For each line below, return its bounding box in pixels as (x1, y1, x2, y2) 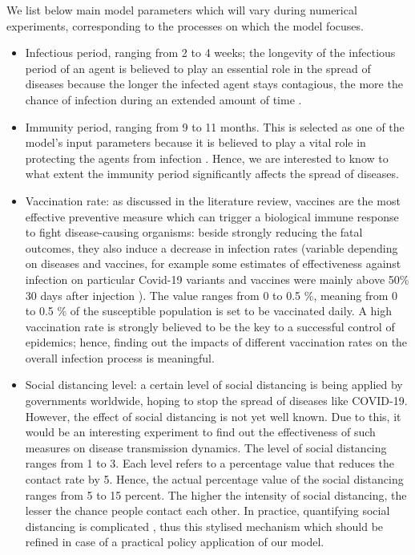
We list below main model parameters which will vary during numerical (6, 2, 357, 18)
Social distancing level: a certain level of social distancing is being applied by (25, 376, 403, 393)
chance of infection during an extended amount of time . (25, 91, 302, 107)
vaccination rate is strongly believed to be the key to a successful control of (25, 318, 395, 334)
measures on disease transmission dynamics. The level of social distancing (25, 439, 387, 456)
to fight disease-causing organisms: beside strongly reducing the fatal (25, 224, 363, 241)
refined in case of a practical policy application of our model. (25, 533, 324, 550)
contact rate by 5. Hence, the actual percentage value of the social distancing (25, 471, 404, 488)
